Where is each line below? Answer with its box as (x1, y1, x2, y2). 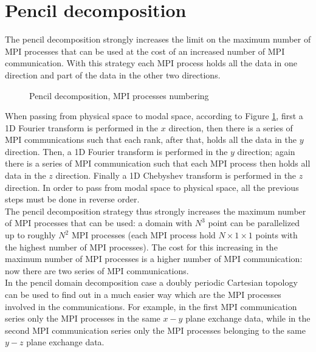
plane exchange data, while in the (185, 312, 311, 325)
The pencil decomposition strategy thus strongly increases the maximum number (5, 204, 306, 217)
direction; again (237, 145, 295, 157)
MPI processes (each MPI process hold (71, 229, 216, 241)
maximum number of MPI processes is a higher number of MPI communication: (5, 252, 303, 265)
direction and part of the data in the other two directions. (5, 68, 221, 81)
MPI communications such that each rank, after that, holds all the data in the (5, 133, 297, 146)
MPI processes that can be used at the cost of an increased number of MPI (5, 44, 285, 57)
